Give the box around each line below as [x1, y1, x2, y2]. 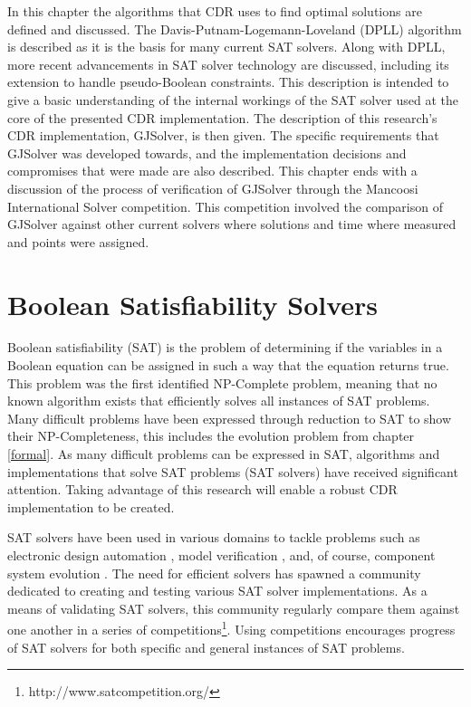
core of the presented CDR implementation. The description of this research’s [7, 108, 437, 127]
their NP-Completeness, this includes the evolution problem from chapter [7, 426, 415, 445]
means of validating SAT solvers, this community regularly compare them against [7, 598, 460, 617]
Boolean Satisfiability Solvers [7, 285, 378, 322]
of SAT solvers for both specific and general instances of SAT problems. [7, 637, 405, 656]
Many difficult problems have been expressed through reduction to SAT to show [7, 408, 452, 427]
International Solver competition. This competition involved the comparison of [7, 196, 443, 215]
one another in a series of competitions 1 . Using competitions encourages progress [7, 617, 456, 638]
